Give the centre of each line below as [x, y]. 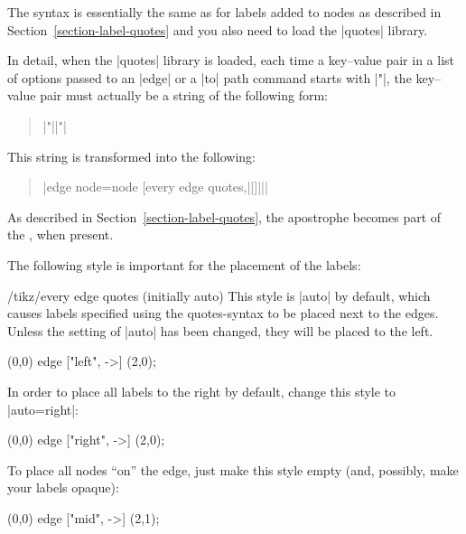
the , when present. [61, 234]
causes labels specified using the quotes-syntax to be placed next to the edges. [223, 313]
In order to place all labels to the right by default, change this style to [202, 391]
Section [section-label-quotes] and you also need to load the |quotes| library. [218, 29]
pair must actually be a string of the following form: [184, 95]
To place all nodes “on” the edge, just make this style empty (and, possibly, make [233, 469]
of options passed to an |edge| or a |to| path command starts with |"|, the [210, 77]
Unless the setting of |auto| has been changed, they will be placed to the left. [220, 330]
